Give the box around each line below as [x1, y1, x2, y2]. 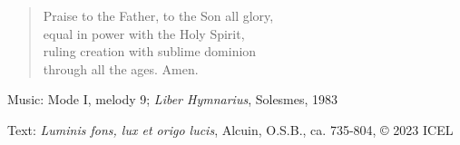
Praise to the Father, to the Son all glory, [43, 6, 274, 24]
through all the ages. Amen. [43, 59, 199, 78]
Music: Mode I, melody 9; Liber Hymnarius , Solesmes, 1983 [7, 90, 338, 109]
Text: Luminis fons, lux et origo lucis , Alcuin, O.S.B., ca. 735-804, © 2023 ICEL [7, 120, 454, 139]
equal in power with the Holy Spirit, [43, 24, 245, 43]
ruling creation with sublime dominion [43, 42, 257, 61]
